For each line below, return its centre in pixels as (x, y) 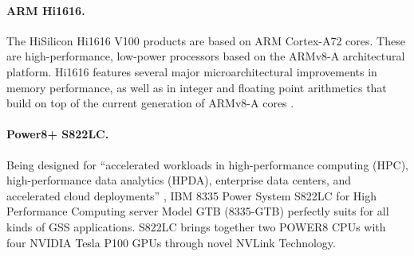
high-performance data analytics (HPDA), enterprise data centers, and (179, 180)
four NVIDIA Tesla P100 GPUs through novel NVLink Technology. (171, 242)
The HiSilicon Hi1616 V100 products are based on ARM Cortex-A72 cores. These (206, 40)
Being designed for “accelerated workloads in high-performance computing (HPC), (207, 164)
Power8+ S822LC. (58, 134)
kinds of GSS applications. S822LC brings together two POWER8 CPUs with (196, 226)
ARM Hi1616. (46, 10)
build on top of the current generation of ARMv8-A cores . (150, 103)
